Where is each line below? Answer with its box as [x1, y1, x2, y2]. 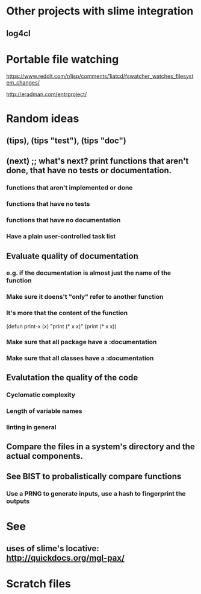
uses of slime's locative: [6, 543, 99, 554]
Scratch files [6, 577, 71, 591]
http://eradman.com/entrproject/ [6, 91, 87, 98]
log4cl [6, 28, 31, 39]
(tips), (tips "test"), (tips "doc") [6, 136, 126, 146]
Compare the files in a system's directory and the [6, 442, 196, 452]
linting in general [6, 423, 57, 431]
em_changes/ [6, 78, 40, 86]
